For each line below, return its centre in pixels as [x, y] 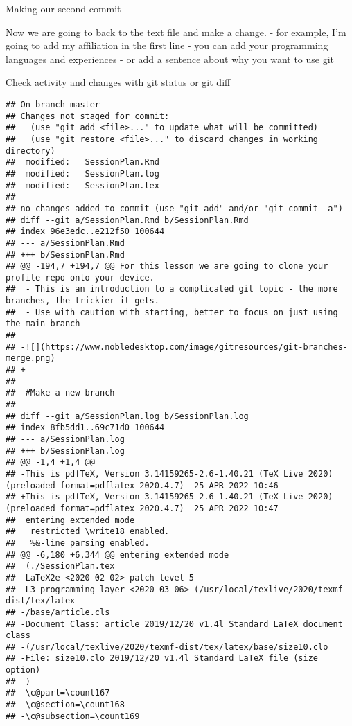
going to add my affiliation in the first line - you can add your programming [167, 45]
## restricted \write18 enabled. [88, 532]
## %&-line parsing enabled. [78, 543]
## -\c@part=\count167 [58, 693]
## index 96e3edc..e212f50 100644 [85, 232]
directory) [30, 151]
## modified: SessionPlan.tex [82, 185]
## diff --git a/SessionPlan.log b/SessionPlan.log [127, 416]
